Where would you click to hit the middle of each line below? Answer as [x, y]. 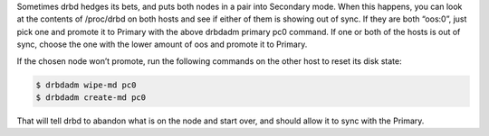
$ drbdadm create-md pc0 [91, 97]
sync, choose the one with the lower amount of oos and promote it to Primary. [162, 44]
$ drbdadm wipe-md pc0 [86, 85]
